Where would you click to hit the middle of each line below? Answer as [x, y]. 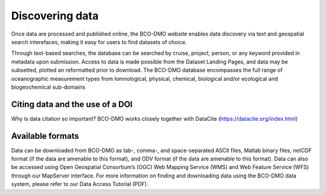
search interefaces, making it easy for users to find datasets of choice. [99, 42]
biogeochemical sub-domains [48, 87]
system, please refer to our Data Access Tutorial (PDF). [80, 184]
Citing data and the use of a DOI [72, 104]
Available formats [45, 136]
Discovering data [55, 16]
